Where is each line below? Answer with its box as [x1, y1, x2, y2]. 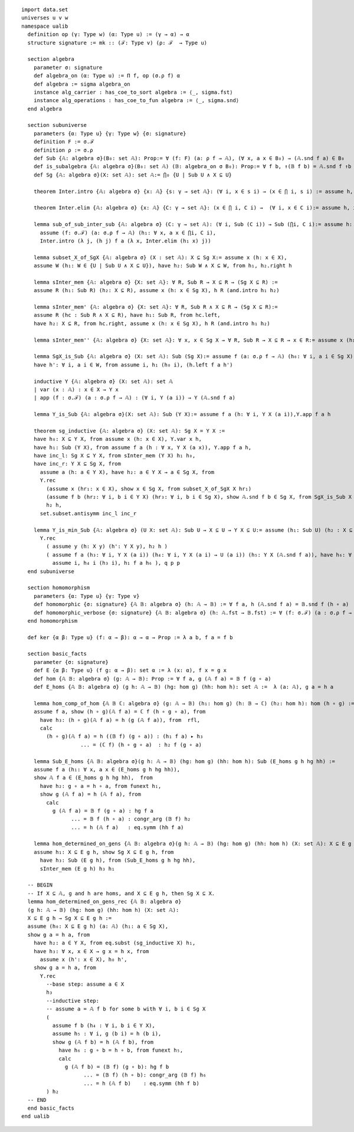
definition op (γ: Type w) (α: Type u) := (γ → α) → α [27, 31, 190, 38]
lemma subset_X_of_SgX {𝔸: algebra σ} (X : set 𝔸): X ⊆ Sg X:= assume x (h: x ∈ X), [33, 254, 287, 261]
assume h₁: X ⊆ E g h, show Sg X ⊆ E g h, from [33, 849, 174, 855]
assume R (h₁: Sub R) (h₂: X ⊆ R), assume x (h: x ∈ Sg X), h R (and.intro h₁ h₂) [33, 287, 280, 294]
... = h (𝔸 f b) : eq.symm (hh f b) [83, 1080, 200, 1087]
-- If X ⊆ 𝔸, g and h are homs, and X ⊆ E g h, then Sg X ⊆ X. [27, 890, 215, 897]
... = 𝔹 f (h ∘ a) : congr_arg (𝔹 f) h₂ [71, 816, 191, 823]
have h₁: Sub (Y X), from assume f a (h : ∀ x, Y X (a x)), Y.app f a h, [33, 444, 252, 451]
